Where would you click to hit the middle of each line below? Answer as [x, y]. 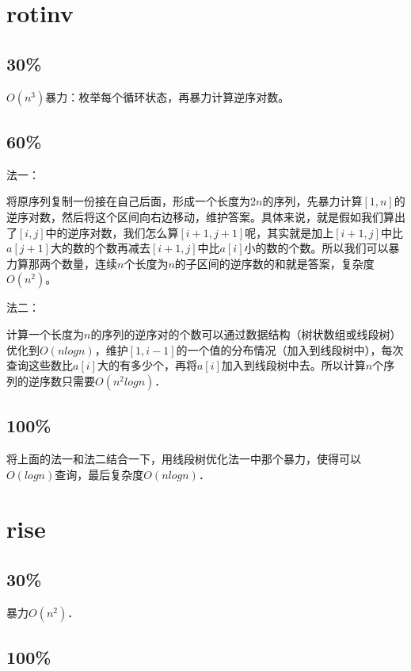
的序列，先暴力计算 [312, 201]
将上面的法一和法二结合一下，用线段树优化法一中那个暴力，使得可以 [184, 458]
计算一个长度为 [45, 334]
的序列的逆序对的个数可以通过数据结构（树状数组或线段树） [246, 334]
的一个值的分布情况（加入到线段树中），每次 [290, 349]
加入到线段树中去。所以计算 [293, 365]
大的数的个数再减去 [100, 248]
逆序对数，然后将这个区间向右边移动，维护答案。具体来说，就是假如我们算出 [206, 216]
